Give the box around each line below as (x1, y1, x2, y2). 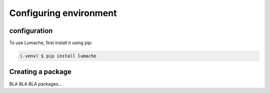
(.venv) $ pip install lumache (19, 53, 97, 59)
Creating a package (9, 67, 72, 76)
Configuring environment (9, 7, 117, 18)
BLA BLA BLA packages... (9, 80, 62, 87)
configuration (9, 26, 53, 35)
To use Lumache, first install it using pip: (9, 40, 92, 46)
